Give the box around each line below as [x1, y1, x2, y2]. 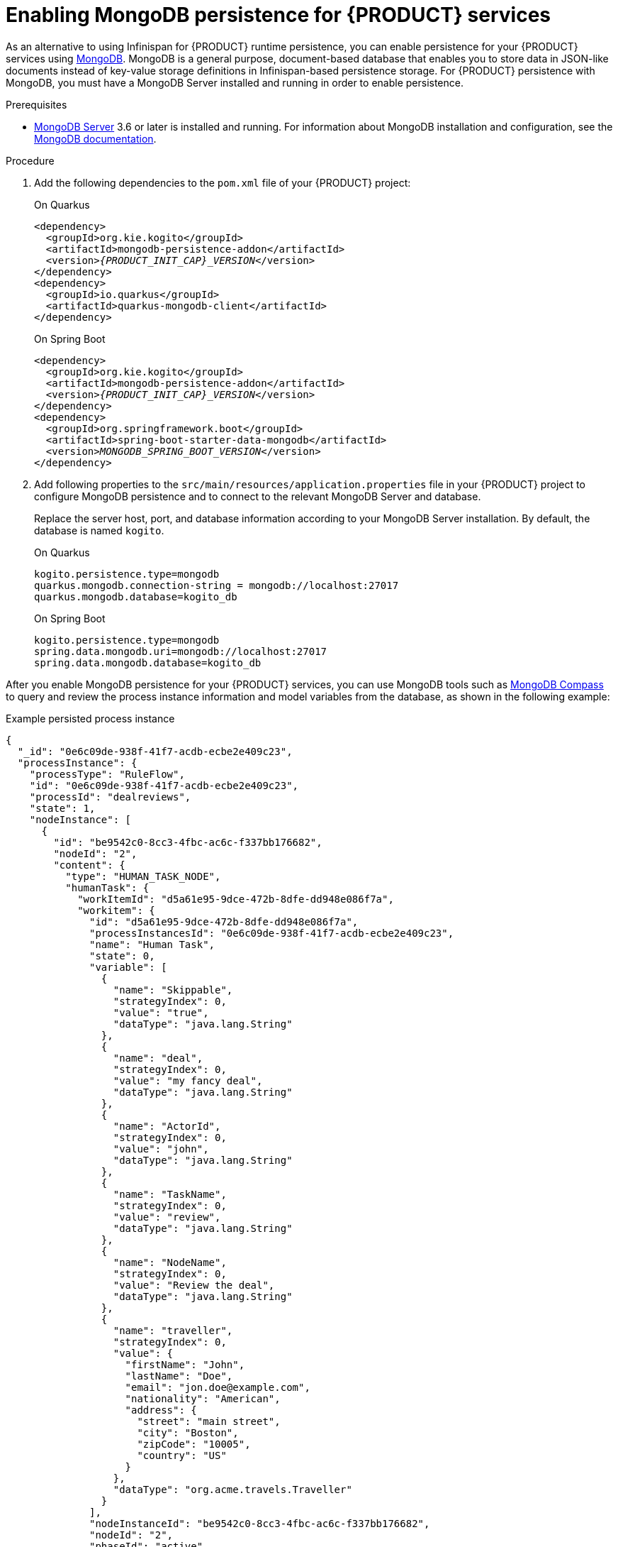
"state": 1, [29, 802, 96, 814]
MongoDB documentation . [34, 132, 157, 145]
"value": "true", [113, 1006, 209, 1018]
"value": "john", [113, 1143, 209, 1155]
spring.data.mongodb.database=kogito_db [34, 656, 262, 668]
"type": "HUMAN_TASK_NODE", [65, 870, 221, 882]
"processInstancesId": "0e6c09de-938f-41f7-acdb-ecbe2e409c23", [89, 927, 454, 939]
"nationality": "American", [125, 1392, 281, 1404]
